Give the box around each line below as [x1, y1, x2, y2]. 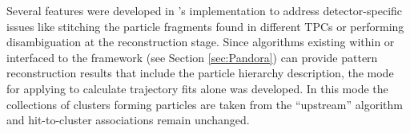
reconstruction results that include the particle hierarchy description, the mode [6, 65, 394, 81]
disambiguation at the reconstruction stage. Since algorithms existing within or [6, 33, 395, 50]
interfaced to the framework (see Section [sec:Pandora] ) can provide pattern [6, 49, 378, 65]
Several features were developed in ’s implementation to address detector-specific [6, 2, 403, 18]
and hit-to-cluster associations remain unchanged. [6, 111, 250, 128]
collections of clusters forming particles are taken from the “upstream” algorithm [6, 96, 403, 112]
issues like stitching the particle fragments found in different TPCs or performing [6, 18, 404, 34]
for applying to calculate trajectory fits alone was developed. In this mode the [6, 80, 388, 96]
